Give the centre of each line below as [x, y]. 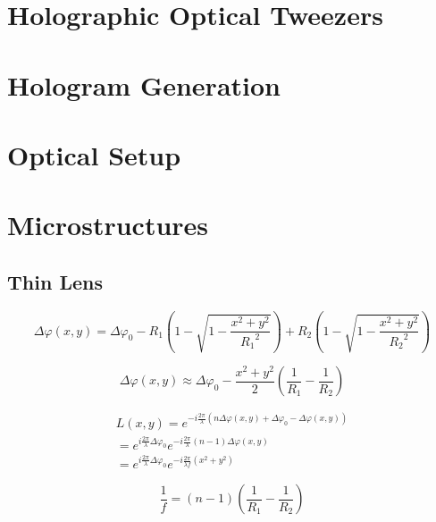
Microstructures [108, 225]
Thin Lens [55, 281]
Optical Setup [94, 154]
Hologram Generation [144, 84]
